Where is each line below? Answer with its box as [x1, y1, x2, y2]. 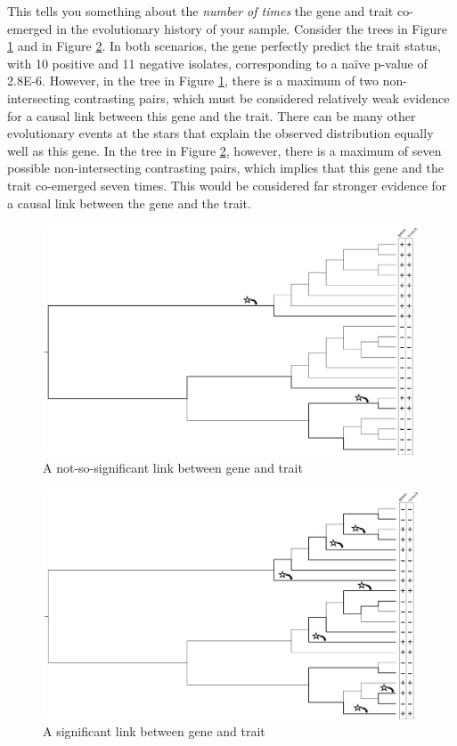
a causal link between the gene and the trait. [7, 193, 251, 212]
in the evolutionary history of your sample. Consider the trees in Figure [56, 19, 447, 37]
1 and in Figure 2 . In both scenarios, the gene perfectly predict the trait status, [7, 36, 441, 55]
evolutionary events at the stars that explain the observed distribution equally [7, 124, 434, 142]
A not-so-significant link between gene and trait [43, 458, 303, 476]
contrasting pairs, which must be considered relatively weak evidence [74, 88, 450, 107]
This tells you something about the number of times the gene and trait [7, 2, 394, 20]
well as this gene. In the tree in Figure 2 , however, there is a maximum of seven [7, 141, 442, 159]
